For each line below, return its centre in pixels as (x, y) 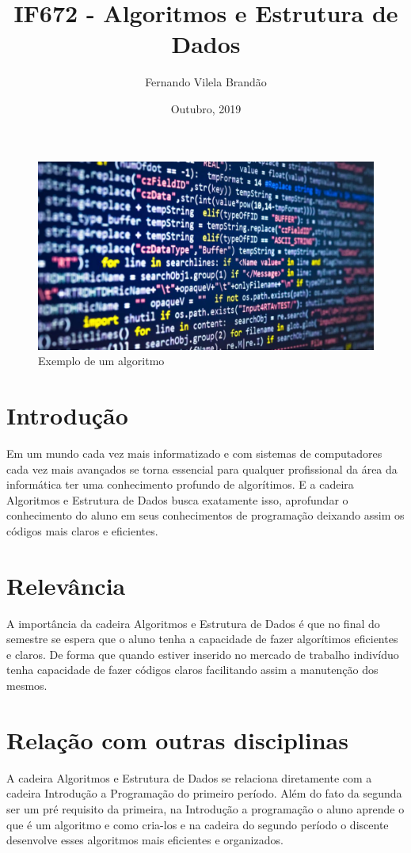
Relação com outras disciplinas (177, 739)
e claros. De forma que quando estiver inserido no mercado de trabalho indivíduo (203, 654)
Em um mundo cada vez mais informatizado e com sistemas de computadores (194, 453)
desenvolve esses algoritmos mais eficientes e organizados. (145, 840)
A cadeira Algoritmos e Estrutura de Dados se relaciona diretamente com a (189, 777)
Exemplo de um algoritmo (101, 361)
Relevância (66, 585)
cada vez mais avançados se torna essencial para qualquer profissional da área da (202, 468)
